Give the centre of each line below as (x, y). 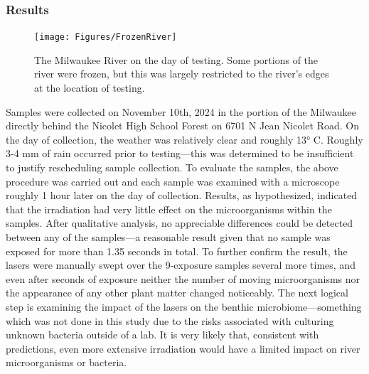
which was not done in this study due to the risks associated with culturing (170, 320)
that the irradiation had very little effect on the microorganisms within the (169, 209)
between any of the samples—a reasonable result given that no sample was (168, 237)
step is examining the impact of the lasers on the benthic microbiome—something (184, 306)
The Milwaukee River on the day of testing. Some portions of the (176, 59)
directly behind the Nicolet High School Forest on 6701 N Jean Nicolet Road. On (182, 125)
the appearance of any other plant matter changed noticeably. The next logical (177, 293)
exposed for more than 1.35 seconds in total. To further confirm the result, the (177, 251)
